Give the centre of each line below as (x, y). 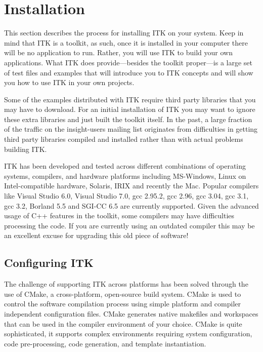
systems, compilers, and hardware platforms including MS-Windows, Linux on (125, 175)
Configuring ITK (49, 263)
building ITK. (26, 149)
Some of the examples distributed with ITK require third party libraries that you (130, 99)
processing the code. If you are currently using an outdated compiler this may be (129, 225)
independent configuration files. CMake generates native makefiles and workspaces (131, 313)
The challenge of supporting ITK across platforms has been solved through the (126, 284)
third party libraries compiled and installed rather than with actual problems (124, 139)
